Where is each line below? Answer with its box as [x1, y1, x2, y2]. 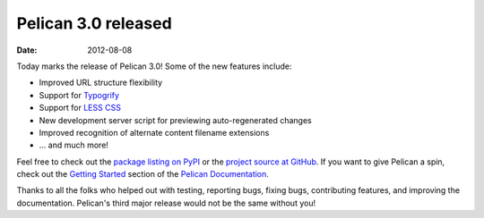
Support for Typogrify [39, 89, 120, 100]
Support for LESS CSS [39, 103, 121, 113]
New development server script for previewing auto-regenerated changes [39, 114, 313, 125]
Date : [16, 45, 38, 55]
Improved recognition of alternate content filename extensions [39, 127, 270, 138]
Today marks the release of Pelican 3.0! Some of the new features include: [16, 61, 292, 71]
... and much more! [39, 139, 109, 151]
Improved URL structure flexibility [39, 77, 163, 88]
